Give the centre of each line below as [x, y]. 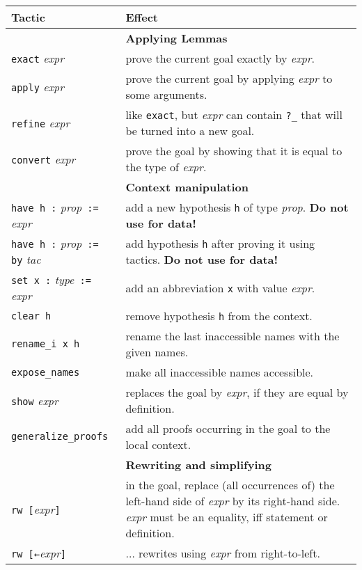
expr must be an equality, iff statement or [227, 517]
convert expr [44, 159]
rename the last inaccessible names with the [233, 336]
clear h [31, 316]
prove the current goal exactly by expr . [220, 58]
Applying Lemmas [176, 38]
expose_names [46, 372]
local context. [158, 444]
